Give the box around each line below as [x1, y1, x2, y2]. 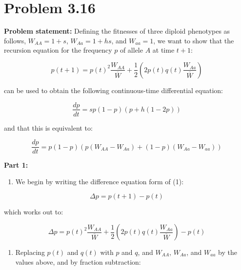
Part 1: [4, 160, 28, 170]
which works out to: [4, 207, 63, 217]
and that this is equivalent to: [4, 122, 93, 133]
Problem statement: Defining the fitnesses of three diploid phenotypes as [4, 26, 230, 36]
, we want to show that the [153, 35, 234, 45]
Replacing [15, 247, 45, 257]
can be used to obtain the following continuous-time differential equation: [4, 85, 223, 95]
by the [218, 247, 237, 257]
